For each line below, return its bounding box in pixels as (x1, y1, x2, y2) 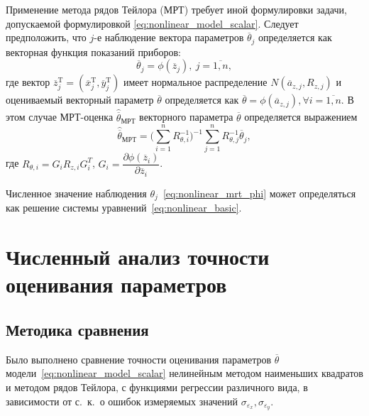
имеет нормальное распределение (123, 75, 268, 89)
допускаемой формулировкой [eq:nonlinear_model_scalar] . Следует (6, 16, 299, 31)
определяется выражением (244, 109, 358, 124)
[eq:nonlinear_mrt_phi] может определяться (163, 185, 356, 200)
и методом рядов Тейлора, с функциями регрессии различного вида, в (6, 379, 308, 394)
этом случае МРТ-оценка (6, 109, 114, 124)
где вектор (6, 75, 50, 89)
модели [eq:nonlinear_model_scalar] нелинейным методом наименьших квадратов (6, 366, 363, 381)
